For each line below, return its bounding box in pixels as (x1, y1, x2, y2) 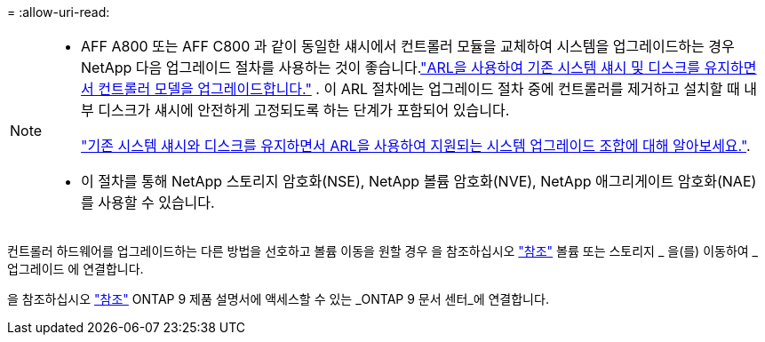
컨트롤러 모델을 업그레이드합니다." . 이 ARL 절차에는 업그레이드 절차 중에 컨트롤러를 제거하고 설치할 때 (98, 80, 740, 98)
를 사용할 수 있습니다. (81, 194, 215, 211)
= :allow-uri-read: (7, 4, 110, 20)
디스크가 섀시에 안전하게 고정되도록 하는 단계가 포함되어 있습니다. (98, 101, 510, 119)
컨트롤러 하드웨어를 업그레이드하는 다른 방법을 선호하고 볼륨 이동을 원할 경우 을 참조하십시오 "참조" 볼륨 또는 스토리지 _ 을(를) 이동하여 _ (7, 243, 759, 258)
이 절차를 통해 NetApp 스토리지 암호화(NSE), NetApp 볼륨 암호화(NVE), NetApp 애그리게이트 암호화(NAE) (81, 172, 757, 190)
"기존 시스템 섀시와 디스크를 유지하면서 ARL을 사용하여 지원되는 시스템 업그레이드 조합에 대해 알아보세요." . (81, 137, 751, 155)
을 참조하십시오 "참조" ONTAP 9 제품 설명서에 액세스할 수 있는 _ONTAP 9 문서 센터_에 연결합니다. (7, 291, 549, 306)
